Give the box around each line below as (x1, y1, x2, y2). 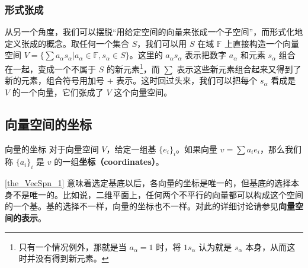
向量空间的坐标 (5, 114, 92, 133)
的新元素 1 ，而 (106, 61, 160, 75)
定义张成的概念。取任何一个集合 (5, 37, 129, 49)
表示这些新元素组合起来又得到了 (177, 62, 301, 75)
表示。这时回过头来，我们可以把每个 (116, 74, 258, 87)
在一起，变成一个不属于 (5, 62, 96, 75)
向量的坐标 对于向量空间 (5, 142, 99, 155)
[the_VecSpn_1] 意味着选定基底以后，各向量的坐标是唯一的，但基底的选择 (5, 177, 291, 189)
